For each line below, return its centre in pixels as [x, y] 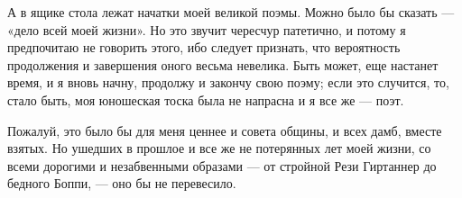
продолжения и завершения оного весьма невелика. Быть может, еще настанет [223, 64]
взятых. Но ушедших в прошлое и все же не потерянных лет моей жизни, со [219, 148]
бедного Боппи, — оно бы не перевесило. [122, 183]
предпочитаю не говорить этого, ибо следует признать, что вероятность [204, 47]
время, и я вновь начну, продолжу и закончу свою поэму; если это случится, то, [228, 82]
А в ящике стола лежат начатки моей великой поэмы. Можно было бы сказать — [231, 12]
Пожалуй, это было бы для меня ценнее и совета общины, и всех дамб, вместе [225, 130]
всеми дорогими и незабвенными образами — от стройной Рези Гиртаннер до [222, 165]
